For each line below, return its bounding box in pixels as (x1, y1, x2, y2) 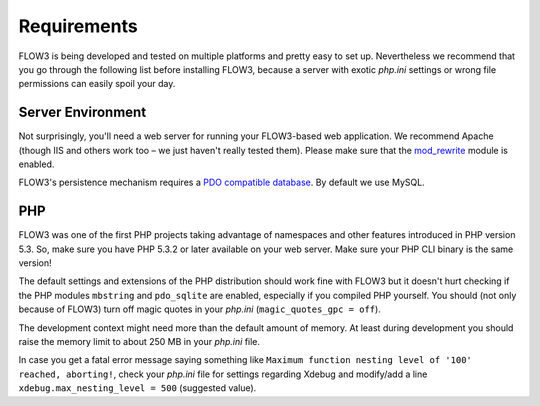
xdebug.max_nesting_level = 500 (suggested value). (18, 382, 257, 394)
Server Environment (18, 104, 147, 121)
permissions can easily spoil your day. (18, 78, 176, 90)
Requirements (18, 15, 139, 37)
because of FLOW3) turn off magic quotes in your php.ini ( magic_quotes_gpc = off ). (18, 303, 382, 315)
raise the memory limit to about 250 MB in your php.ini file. (18, 336, 260, 348)
